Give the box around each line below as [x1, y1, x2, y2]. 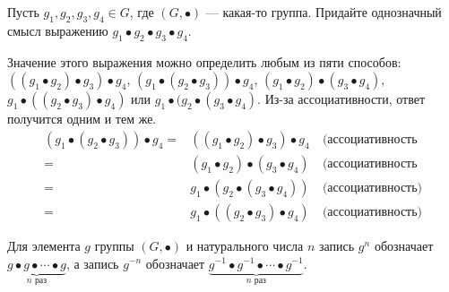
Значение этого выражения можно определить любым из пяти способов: [7, 52, 402, 71]
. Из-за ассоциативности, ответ [257, 90, 426, 108]
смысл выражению [7, 21, 108, 39]
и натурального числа [186, 236, 304, 254]
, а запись [65, 253, 119, 272]
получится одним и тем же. [7, 109, 157, 128]
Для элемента [7, 236, 81, 254]
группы [94, 236, 134, 254]
